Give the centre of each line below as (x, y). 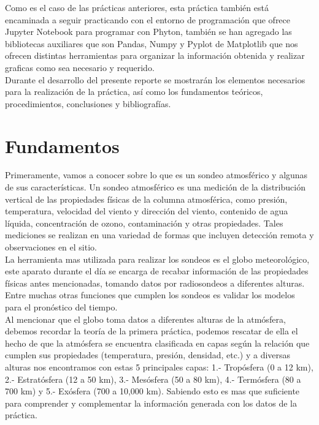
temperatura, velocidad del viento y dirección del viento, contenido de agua (147, 211)
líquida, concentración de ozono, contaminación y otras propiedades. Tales (144, 223)
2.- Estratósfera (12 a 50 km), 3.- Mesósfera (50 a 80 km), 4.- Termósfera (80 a (153, 379)
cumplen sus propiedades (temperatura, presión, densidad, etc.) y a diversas (148, 355)
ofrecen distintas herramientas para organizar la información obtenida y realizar (155, 55)
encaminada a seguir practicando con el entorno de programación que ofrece (148, 19)
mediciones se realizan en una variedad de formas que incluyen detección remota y (159, 235)
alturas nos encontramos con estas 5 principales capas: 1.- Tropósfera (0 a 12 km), (159, 367)
